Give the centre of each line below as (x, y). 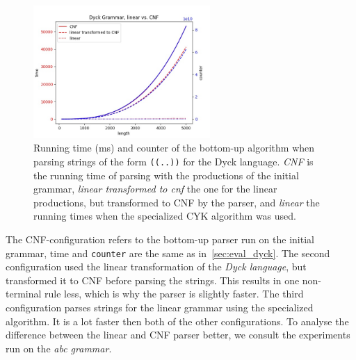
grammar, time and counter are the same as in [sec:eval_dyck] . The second (168, 253)
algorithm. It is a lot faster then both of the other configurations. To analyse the (177, 321)
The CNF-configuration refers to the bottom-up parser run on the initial (160, 239)
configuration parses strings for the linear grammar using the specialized (160, 308)
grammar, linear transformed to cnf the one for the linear (155, 189)
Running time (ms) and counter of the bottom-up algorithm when (174, 148)
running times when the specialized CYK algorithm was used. (165, 216)
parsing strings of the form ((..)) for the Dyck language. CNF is (173, 161)
